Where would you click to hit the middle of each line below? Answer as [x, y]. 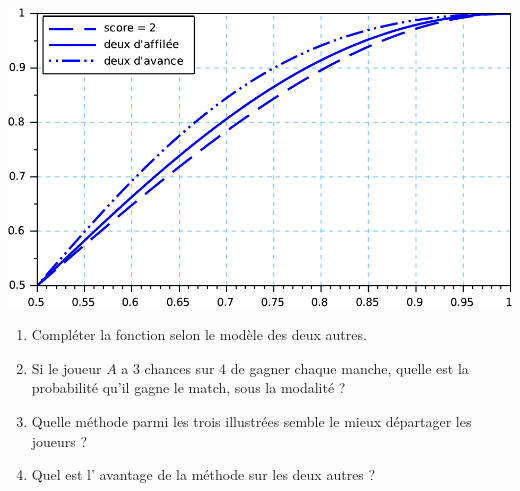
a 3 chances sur [168, 367]
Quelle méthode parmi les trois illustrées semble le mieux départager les [251, 421]
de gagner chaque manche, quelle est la [349, 367]
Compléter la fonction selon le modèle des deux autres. [199, 334]
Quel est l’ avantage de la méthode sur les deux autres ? [203, 474]
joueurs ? [59, 440]
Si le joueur [66, 367]
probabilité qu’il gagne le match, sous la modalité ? [188, 387]
